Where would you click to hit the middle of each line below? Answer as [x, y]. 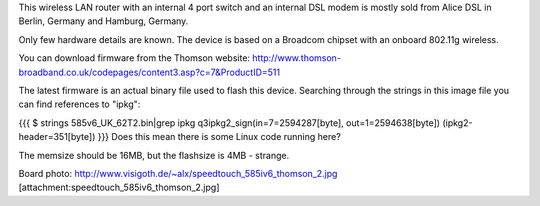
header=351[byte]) [57, 137]
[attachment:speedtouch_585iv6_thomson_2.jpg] [119, 187]
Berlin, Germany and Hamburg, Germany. [103, 21]
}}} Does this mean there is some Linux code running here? [219, 137]
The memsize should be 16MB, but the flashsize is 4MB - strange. [154, 155]
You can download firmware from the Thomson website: [134, 58]
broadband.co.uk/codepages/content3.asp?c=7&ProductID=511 [149, 72]
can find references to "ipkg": [79, 104]
